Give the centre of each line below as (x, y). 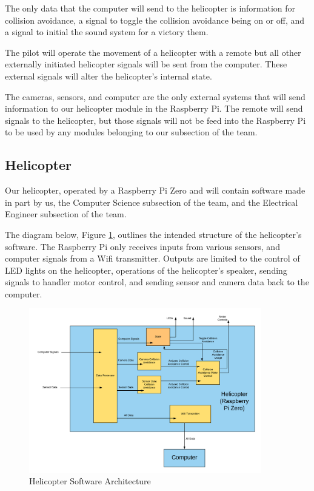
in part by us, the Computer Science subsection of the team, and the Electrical (152, 202)
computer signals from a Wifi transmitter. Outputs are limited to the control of (152, 258)
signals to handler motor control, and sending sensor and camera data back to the (157, 282)
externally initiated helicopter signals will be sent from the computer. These (146, 64)
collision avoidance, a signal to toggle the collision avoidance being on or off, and (155, 20)
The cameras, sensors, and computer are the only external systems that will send (155, 96)
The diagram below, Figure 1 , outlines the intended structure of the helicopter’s (153, 234)
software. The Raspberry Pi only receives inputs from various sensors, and (142, 246)
